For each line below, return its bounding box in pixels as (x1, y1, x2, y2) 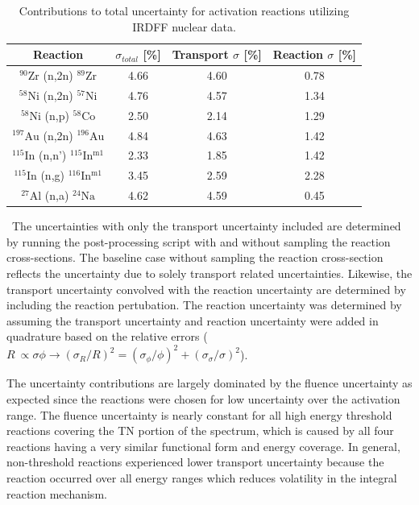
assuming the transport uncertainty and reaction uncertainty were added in (6, 312, 379, 329)
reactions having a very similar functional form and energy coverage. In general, (6, 437, 400, 454)
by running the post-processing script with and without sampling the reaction (6, 233, 391, 250)
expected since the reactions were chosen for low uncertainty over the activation (6, 391, 400, 408)
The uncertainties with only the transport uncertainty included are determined (11, 217, 401, 234)
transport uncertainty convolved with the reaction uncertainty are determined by (6, 280, 406, 297)
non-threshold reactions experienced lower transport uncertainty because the (6, 453, 384, 470)
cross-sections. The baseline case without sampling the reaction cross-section (6, 249, 384, 266)
